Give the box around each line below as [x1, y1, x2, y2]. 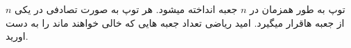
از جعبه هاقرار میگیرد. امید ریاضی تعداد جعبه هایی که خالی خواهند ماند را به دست [6, 15, 345, 29]
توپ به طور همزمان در [249, 2, 345, 16]
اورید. [6, 29, 28, 43]
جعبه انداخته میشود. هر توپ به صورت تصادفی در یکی [15, 2, 238, 16]
